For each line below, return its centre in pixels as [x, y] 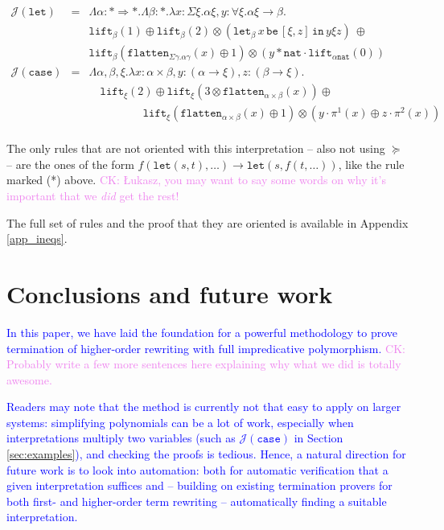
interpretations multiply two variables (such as [121, 438]
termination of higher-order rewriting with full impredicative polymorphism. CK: [206, 348]
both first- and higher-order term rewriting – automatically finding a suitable [197, 501]
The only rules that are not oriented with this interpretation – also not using [196, 148]
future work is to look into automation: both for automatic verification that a [197, 469]
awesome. [29, 379]
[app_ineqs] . [37, 238]
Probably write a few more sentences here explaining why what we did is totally [204, 364]
